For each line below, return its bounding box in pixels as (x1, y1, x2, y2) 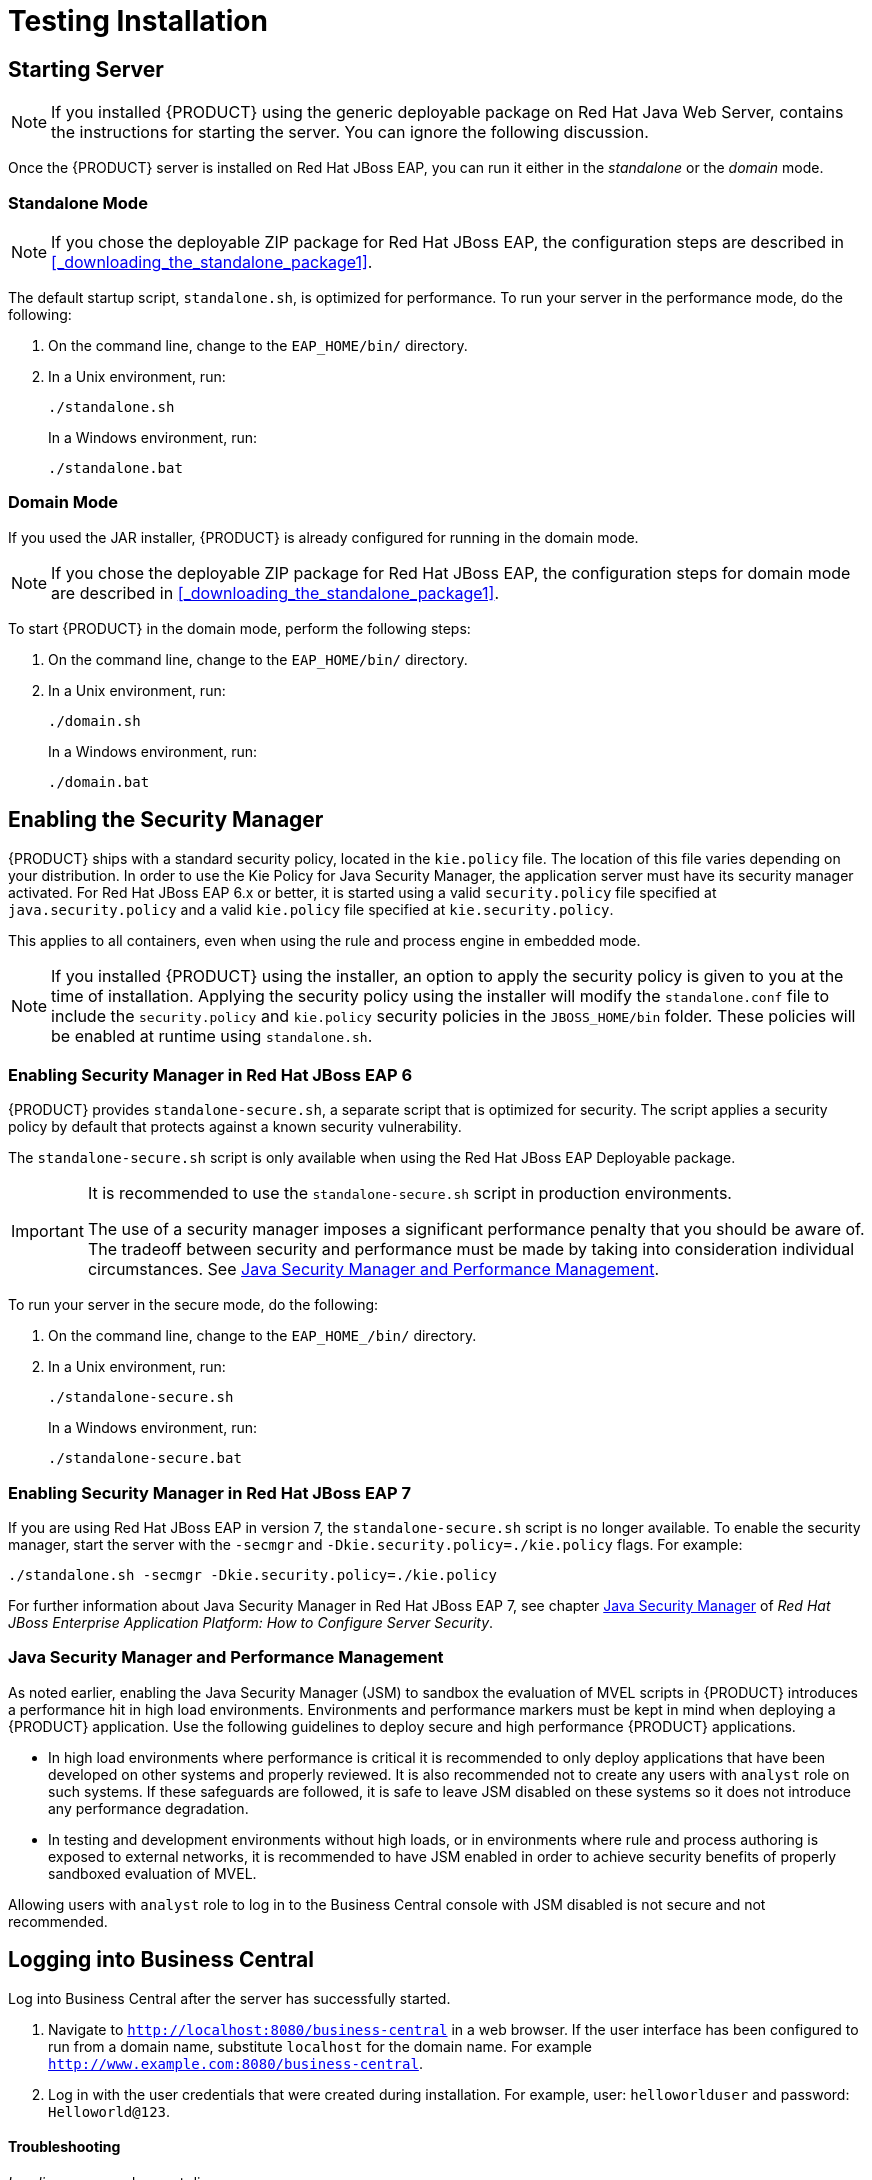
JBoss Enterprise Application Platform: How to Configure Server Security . (8, 1614, 494, 1632)
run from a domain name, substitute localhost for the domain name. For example (48, 2037, 593, 2055)
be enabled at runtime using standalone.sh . (51, 1025, 373, 1046)
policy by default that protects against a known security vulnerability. (8, 1118, 462, 1136)
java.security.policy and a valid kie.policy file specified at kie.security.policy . (8, 900, 614, 918)
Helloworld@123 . (48, 2102, 171, 2120)
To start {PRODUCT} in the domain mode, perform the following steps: (8, 619, 471, 637)
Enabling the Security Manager (8, 807, 324, 833)
